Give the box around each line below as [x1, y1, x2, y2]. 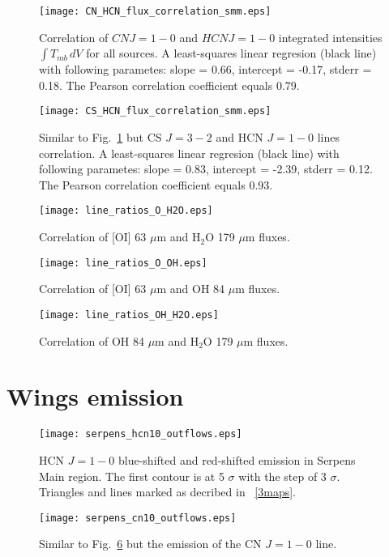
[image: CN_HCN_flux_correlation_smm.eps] [39, 6, 271, 17]
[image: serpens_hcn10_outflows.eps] [39, 428, 242, 440]
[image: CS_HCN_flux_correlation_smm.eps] [39, 105, 271, 117]
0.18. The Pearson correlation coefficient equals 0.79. [39, 76, 300, 93]
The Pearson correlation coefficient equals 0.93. [39, 176, 273, 193]
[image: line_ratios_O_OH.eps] [39, 257, 207, 269]
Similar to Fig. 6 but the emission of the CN [39, 535, 262, 552]
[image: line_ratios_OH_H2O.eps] [39, 308, 219, 321]
